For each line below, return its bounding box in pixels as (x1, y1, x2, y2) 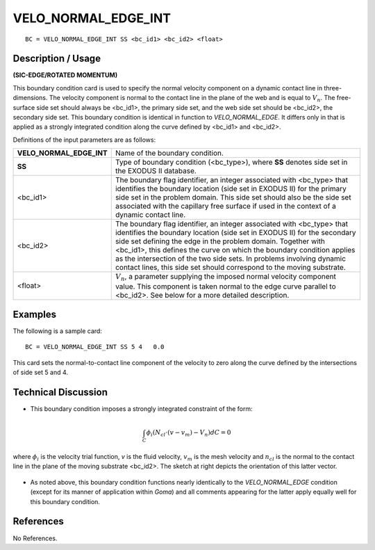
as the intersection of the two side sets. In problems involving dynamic (115, 254, 347, 264)
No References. (12, 534, 58, 542)
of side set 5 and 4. (12, 369, 69, 377)
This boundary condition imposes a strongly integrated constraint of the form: (30, 405, 253, 413)
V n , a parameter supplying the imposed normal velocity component (115, 272, 336, 283)
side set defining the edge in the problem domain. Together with (115, 236, 326, 246)
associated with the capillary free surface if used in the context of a (115, 202, 337, 211)
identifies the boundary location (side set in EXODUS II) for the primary (115, 184, 347, 194)
